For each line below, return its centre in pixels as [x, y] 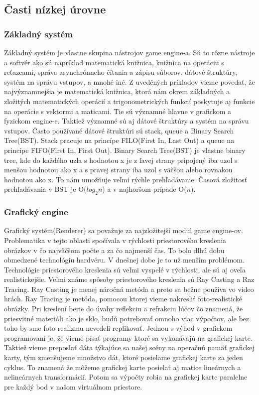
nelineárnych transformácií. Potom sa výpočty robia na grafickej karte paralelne [126, 377]
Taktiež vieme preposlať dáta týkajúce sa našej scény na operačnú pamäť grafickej [129, 347]
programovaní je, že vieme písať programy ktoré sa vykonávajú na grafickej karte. [128, 337]
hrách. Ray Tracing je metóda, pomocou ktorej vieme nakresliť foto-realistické [123, 299]
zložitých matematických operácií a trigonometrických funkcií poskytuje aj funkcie [129, 101]
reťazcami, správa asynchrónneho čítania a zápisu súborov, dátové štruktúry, [121, 72]
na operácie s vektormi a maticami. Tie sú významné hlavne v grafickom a [118, 111]
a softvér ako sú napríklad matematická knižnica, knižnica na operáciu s [114, 62]
